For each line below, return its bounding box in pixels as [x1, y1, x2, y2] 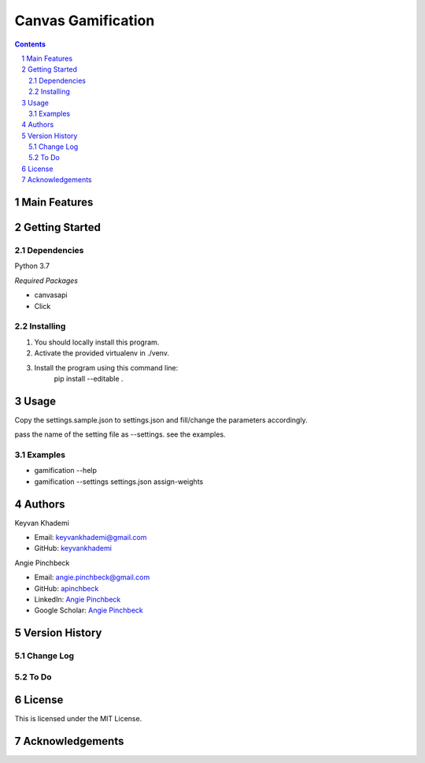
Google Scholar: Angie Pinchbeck [34, 605, 143, 615]
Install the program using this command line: [34, 363, 179, 372]
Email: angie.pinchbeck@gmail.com [34, 572, 150, 582]
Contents [14, 39, 46, 49]
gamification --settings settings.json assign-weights [34, 477, 204, 486]
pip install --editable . [54, 374, 124, 383]
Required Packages [14, 276, 79, 285]
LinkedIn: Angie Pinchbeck [34, 594, 121, 604]
